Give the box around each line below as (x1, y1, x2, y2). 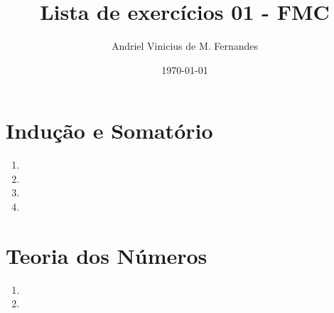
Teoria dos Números (6, 240, 208, 270)
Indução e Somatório (6, 116, 213, 145)
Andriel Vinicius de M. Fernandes (111, 38, 259, 53)
